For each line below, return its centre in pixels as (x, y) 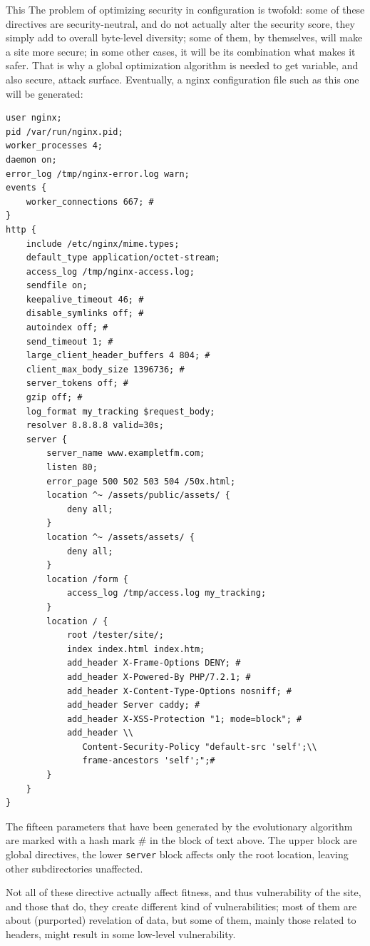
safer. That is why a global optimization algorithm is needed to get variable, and (182, 65)
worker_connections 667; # (90, 202)
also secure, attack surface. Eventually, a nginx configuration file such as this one (183, 79)
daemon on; (31, 159)
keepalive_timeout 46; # (85, 299)
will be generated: (45, 93)
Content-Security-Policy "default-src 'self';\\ (200, 747)
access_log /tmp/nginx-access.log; (110, 271)
